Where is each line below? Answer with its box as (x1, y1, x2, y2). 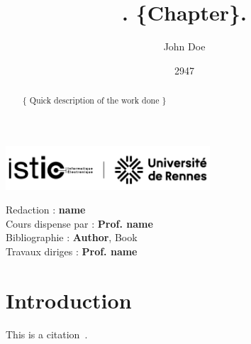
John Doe (163, 39, 206, 54)
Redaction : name (6, 202, 86, 217)
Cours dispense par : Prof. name (6, 216, 153, 231)
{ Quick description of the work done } (22, 94, 167, 106)
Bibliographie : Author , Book (6, 230, 138, 245)
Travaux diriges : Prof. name (6, 243, 138, 258)
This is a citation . (6, 326, 88, 341)
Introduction (6, 285, 132, 314)
